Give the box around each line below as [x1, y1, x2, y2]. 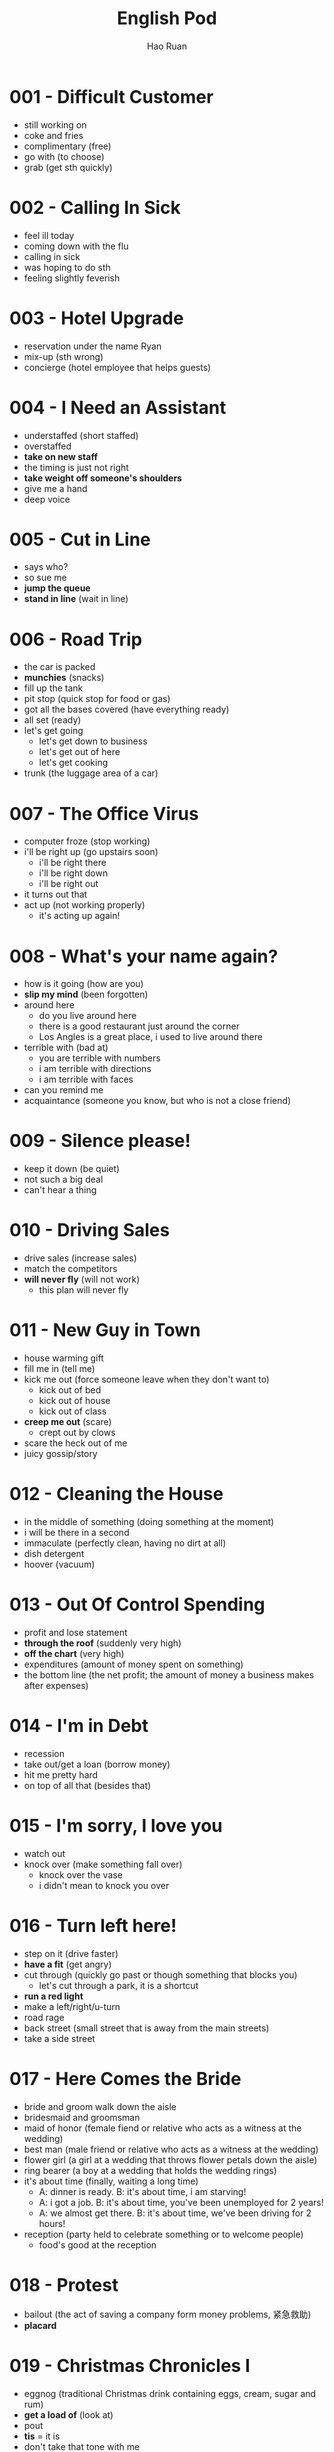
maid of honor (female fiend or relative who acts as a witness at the [23, 2122, 302, 2134]
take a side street [23, 2032, 96, 2044]
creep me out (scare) [23, 1416, 112, 1428]
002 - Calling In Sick [9, 196, 181, 219]
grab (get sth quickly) [23, 161, 113, 173]
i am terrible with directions [38, 1063, 152, 1075]
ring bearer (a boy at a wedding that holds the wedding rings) [23, 2164, 277, 2176]
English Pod [117, 7, 217, 30]
